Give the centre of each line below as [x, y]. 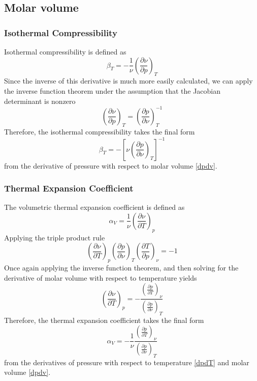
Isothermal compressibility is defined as [65, 51]
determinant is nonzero [40, 101]
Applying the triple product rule [55, 237]
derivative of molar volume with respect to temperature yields [101, 277]
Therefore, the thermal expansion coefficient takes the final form [104, 320]
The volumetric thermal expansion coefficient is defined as [94, 207]
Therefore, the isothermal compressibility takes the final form [100, 132]
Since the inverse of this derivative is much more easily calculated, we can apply [128, 81]
